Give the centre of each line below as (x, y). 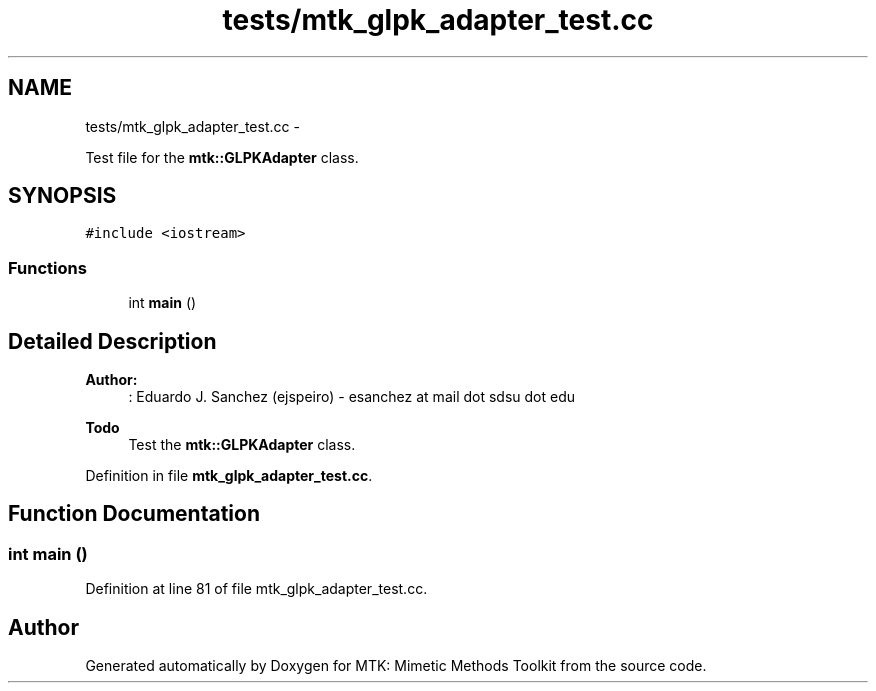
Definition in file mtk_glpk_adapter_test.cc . (229, 476)
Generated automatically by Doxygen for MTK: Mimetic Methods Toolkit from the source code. (396, 666)
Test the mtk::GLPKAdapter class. (242, 445)
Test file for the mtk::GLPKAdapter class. (222, 157)
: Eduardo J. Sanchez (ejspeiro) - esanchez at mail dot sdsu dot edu (352, 397)
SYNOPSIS (62, 196)
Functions (47, 267)
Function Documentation (134, 514)
